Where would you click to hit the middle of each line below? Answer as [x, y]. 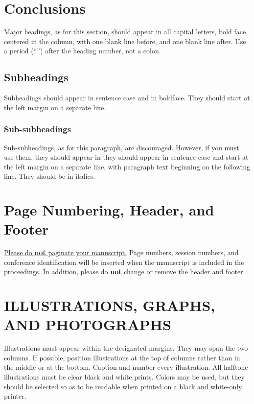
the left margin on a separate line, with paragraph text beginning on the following [127, 166]
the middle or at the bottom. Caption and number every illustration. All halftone [126, 367]
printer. [15, 396]
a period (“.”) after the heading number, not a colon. [82, 51]
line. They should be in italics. [50, 176]
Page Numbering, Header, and [109, 210]
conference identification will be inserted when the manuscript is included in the [124, 262]
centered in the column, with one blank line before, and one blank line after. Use [125, 41]
